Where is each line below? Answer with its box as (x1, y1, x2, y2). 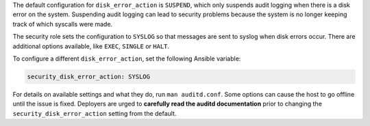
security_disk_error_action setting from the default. (12, 109, 177, 117)
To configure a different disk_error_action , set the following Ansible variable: (12, 54, 241, 63)
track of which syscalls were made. (12, 20, 113, 28)
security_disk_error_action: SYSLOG (27, 72, 151, 80)
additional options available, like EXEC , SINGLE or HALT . (12, 42, 170, 50)
